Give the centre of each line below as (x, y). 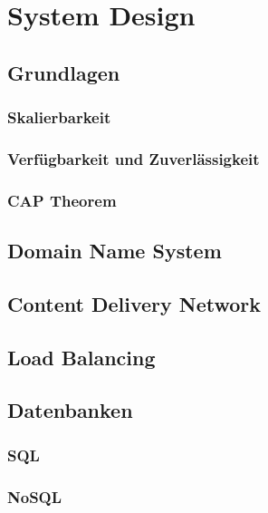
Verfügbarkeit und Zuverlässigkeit (134, 158)
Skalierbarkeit (59, 117)
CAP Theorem (62, 200)
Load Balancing (81, 357)
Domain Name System (115, 251)
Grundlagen (64, 72)
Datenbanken (70, 410)
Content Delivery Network (134, 303)
